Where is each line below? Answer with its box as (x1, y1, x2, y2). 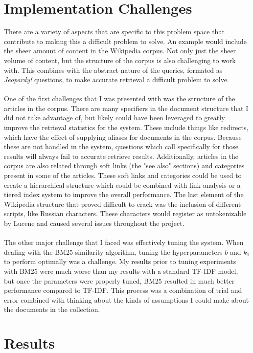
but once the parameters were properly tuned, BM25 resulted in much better (4, 275, 235, 286)
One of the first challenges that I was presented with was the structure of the (4, 93, 235, 104)
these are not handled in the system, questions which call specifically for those (4, 141, 238, 152)
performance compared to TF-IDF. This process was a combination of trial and (4, 285, 242, 295)
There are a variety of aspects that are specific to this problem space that (4, 26, 225, 37)
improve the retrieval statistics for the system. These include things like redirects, (4, 122, 249, 132)
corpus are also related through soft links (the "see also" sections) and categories (4, 160, 245, 171)
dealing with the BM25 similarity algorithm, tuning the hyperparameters (4, 246, 223, 257)
